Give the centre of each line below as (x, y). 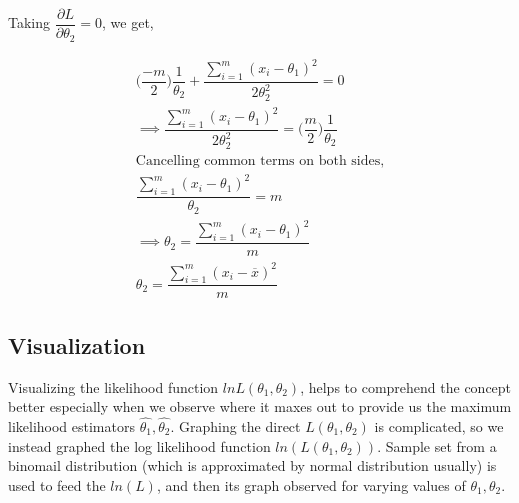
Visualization (77, 344)
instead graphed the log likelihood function (139, 445)
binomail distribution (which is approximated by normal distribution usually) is (252, 465)
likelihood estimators (71, 426)
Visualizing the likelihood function (113, 386)
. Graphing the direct (235, 426)
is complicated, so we (439, 426)
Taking (29, 22)
